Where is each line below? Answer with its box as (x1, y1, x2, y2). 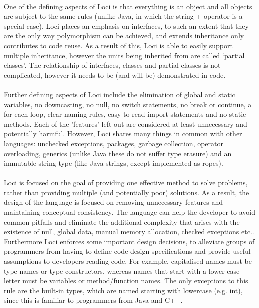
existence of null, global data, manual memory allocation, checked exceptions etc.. (4, 226, 254, 237)
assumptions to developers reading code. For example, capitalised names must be (4, 256, 252, 266)
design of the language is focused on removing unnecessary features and (4, 197, 223, 207)
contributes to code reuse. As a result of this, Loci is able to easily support (4, 40, 233, 50)
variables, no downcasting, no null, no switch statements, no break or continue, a (4, 99, 252, 109)
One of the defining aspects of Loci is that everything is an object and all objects (4, 1, 252, 11)
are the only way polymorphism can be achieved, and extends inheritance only (4, 30, 244, 41)
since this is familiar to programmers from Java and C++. (4, 295, 183, 305)
